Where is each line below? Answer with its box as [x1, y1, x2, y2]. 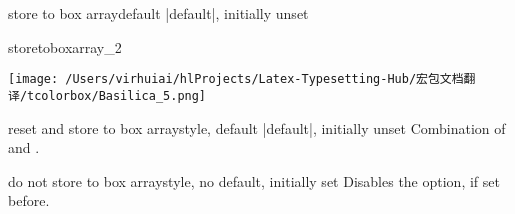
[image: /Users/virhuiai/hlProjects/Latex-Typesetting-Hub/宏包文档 [8, 72, 464, 87]
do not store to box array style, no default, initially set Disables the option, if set [8, 170, 500, 191]
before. [8, 190, 50, 211]
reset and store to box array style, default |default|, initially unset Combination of [8, 117, 506, 138]
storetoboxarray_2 [8, 36, 122, 57]
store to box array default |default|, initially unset [8, 3, 309, 23]
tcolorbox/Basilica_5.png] [27, 88, 207, 103]
